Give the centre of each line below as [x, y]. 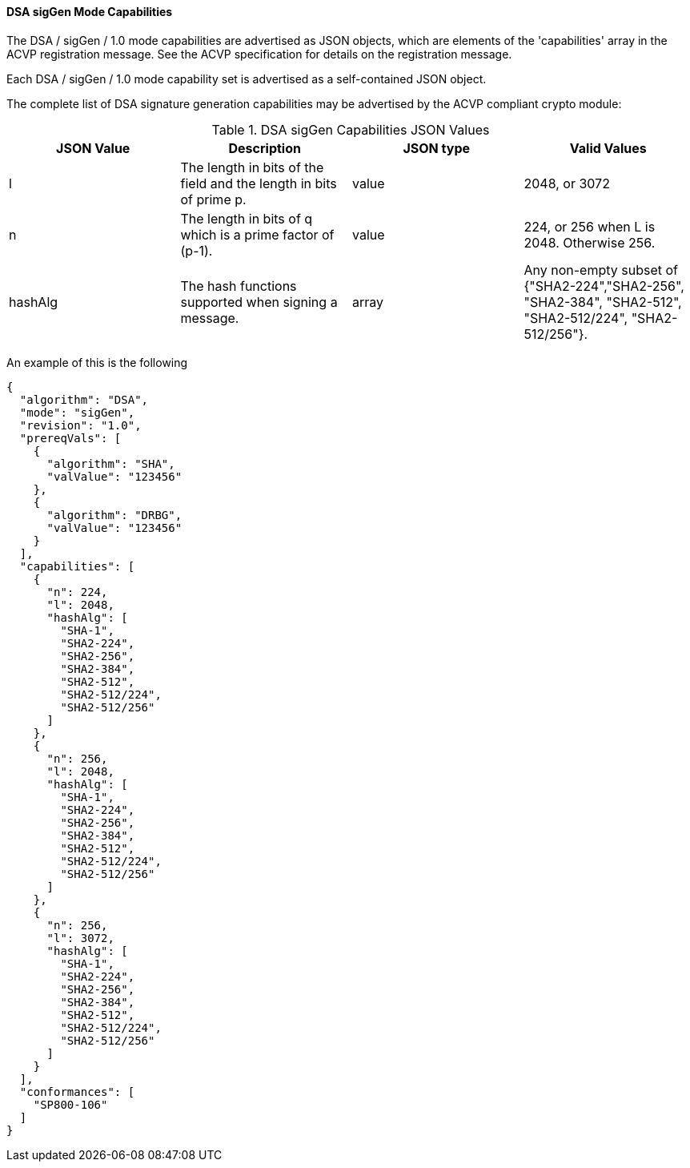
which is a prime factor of [257, 234]
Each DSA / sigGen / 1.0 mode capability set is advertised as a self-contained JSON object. [247, 79]
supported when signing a [259, 302]
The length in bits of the [252, 167]
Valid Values [608, 148]
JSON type [437, 148]
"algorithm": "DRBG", [114, 515]
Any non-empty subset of [601, 270]
